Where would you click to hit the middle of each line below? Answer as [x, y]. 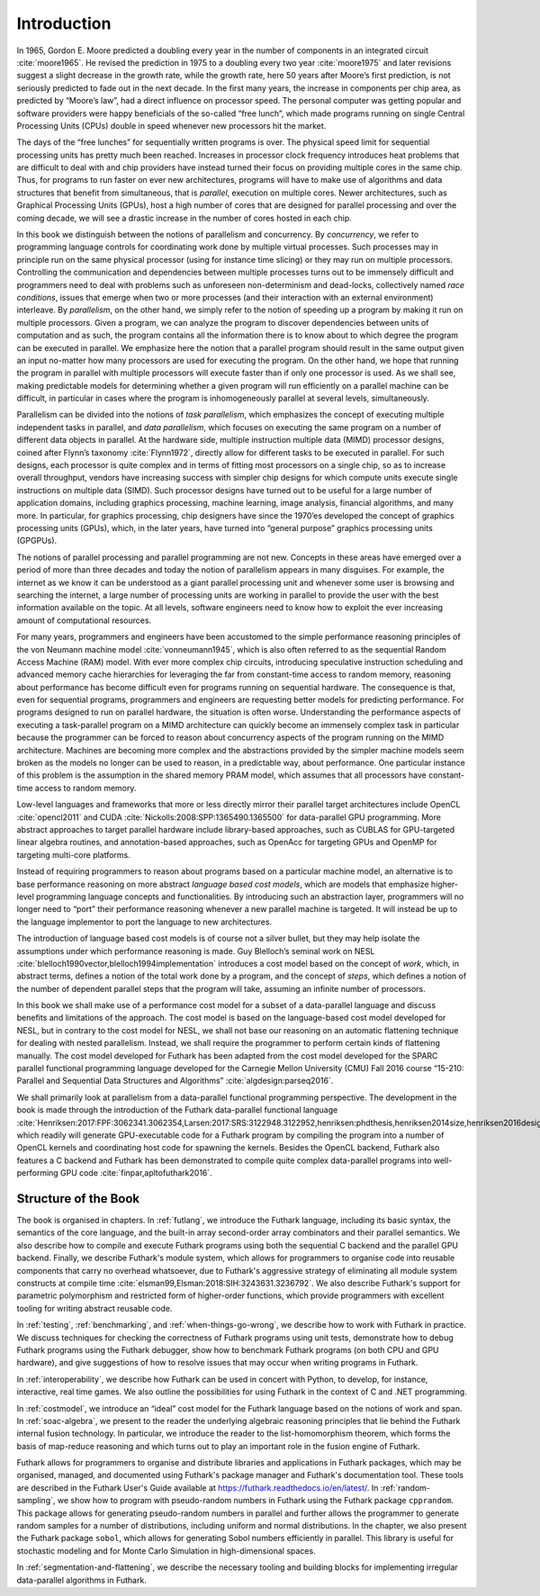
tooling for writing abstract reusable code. [94, 1308]
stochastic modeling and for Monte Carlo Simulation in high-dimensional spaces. [166, 1551]
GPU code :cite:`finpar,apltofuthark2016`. [136, 1173]
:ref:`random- [405, 1488]
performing [37, 1173]
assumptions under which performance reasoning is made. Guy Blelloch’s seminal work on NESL [196, 951]
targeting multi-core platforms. [73, 854]
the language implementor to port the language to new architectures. [144, 922]
